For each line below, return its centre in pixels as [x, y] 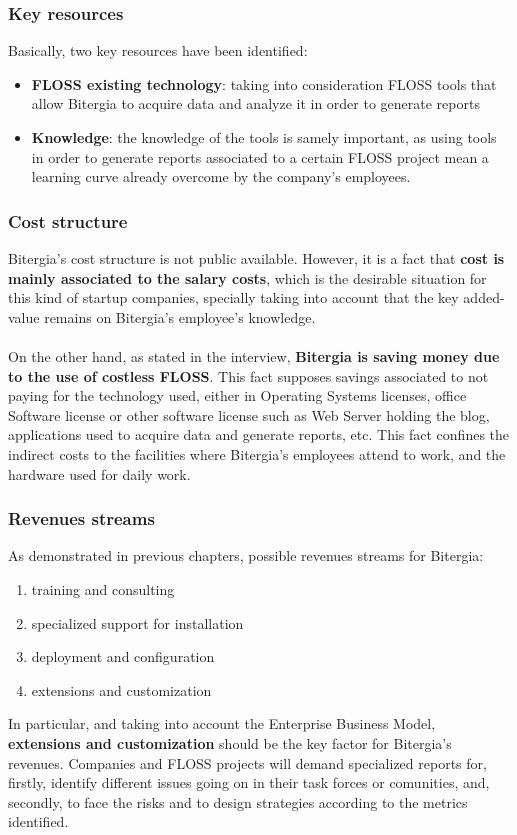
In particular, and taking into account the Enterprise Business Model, [222, 723]
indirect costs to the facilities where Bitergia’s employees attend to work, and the [257, 453]
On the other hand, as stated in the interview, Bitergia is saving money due [254, 355]
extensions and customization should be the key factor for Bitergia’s [230, 742]
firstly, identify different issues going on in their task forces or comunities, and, [249, 782]
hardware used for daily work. [99, 473]
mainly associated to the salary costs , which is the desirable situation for [247, 277]
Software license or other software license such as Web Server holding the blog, [249, 414]
